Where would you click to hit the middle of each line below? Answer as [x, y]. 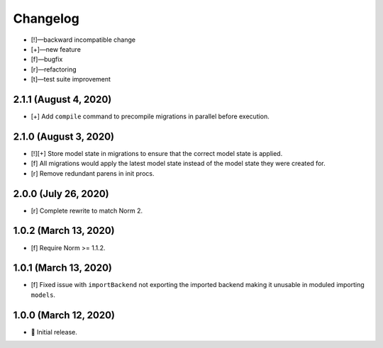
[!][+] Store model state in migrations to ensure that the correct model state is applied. [157, 153]
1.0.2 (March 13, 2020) [64, 231]
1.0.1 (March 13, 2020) [63, 268]
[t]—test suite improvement [71, 79]
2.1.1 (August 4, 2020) [62, 99]
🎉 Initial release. [54, 332]
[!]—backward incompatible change [83, 40]
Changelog [46, 18]
